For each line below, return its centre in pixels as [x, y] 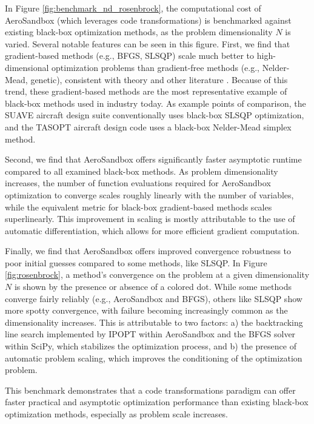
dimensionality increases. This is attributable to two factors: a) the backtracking [154, 322]
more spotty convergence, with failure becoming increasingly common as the [146, 310]
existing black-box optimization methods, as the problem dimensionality [139, 32]
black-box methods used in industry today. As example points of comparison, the [155, 103]
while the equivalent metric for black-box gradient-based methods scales [139, 207]
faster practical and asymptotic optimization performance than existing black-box [157, 402]
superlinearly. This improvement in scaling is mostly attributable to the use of [150, 219]
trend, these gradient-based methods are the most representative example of [146, 91]
